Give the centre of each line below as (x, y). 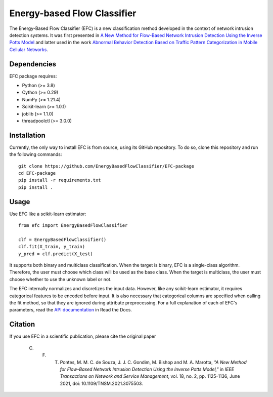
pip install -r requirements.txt (60, 180)
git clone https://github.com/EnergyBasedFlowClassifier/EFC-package (106, 166)
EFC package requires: (33, 76)
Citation (22, 324)
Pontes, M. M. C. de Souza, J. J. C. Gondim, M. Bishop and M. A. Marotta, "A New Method (153, 362)
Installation (27, 135)
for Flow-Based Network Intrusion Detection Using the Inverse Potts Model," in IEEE (147, 369)
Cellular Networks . (29, 49)
